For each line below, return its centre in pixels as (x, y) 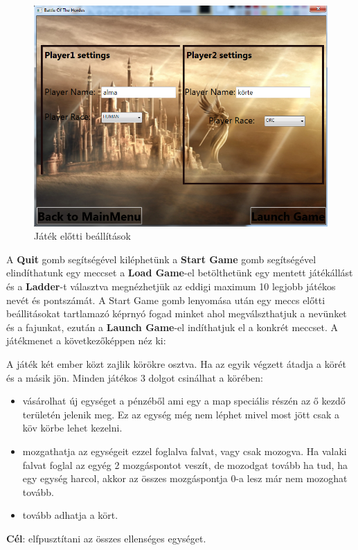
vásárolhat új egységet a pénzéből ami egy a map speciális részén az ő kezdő (184, 401)
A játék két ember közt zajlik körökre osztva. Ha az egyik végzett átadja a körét (176, 364)
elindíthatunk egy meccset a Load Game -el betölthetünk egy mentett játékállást (180, 273)
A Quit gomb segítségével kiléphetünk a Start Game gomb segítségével (161, 259)
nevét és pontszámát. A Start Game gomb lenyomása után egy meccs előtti (166, 300)
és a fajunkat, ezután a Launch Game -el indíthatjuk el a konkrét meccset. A (172, 327)
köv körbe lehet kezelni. (72, 428)
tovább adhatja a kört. (70, 515)
